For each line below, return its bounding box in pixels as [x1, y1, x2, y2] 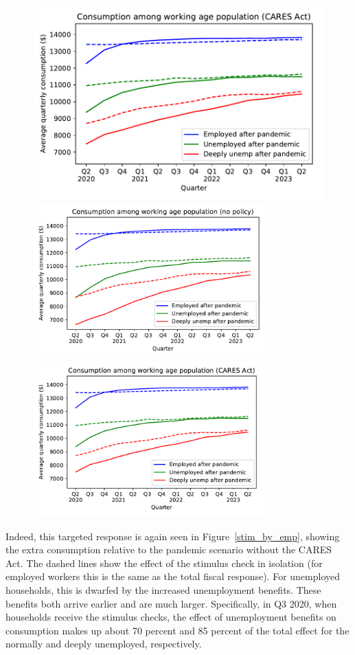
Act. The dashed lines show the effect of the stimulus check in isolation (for [5, 555, 323, 570]
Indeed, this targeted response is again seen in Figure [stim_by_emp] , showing [5, 529, 340, 543]
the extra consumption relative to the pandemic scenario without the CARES [5, 542, 332, 557]
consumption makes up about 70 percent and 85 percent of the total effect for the [5, 623, 350, 637]
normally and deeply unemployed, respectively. [5, 636, 202, 651]
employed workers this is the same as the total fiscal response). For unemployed [5, 569, 341, 584]
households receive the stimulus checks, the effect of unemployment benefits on [5, 610, 336, 624]
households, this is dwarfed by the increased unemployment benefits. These [5, 583, 321, 597]
